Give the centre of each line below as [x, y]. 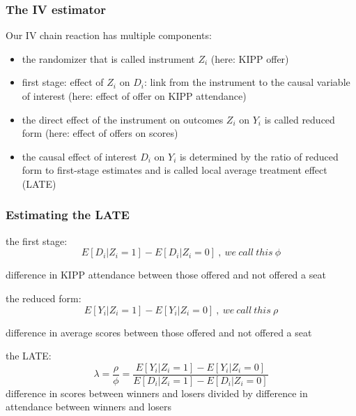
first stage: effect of [63, 82]
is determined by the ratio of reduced [259, 156]
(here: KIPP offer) [250, 58]
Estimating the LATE [68, 215]
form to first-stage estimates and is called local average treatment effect [175, 170]
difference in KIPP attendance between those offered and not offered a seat [166, 275]
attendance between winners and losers [88, 407]
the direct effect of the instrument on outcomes [123, 119]
